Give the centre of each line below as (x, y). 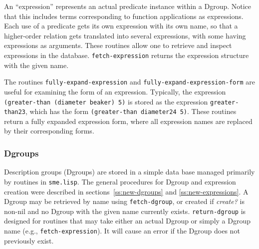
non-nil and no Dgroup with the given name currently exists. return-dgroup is (125, 211)
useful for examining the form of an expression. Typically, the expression (115, 91)
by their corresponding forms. (49, 131)
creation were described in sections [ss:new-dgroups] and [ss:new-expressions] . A (126, 191)
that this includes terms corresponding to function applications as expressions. (124, 16)
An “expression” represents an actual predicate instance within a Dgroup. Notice (128, 6)
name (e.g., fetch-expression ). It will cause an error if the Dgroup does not (122, 230)
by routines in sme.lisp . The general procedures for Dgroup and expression (120, 181)
